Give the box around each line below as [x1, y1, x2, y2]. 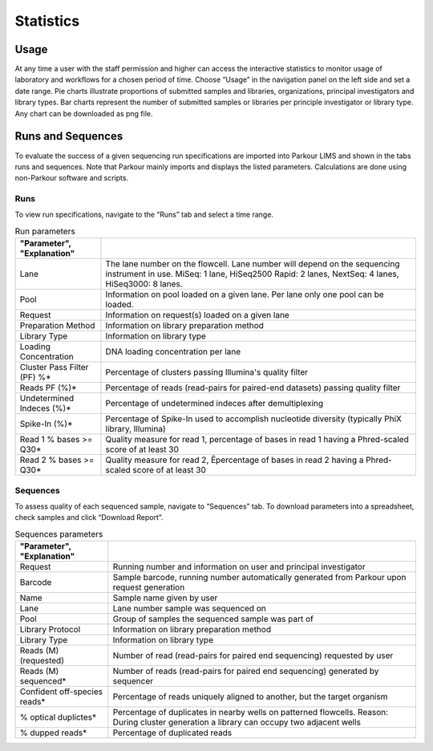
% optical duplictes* [19, 712, 96, 723]
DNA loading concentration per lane [105, 346, 241, 357]
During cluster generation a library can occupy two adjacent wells [112, 716, 361, 728]
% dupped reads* [19, 727, 87, 738]
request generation [112, 582, 185, 593]
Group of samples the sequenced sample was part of [112, 614, 314, 625]
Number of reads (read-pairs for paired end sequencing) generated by [112, 666, 379, 677]
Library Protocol [19, 624, 81, 635]
